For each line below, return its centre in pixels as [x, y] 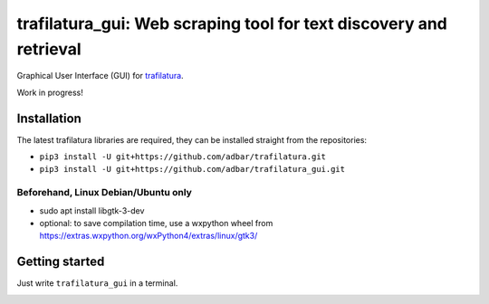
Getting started [61, 262]
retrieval [49, 49]
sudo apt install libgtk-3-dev [92, 210]
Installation [49, 118]
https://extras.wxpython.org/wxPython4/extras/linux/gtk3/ [149, 236]
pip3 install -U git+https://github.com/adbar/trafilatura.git [182, 157]
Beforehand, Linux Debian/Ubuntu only [104, 193]
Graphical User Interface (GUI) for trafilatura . [101, 76]
